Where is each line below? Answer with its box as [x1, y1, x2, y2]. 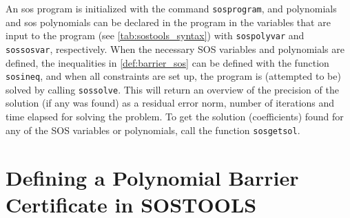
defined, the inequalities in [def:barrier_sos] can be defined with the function [6, 55, 329, 69]
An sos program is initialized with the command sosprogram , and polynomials [6, 1, 337, 15]
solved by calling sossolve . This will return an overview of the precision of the [6, 82, 339, 96]
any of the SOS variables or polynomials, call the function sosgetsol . [6, 122, 300, 137]
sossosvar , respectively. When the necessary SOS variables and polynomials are [6, 41, 344, 56]
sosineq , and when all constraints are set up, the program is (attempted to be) [6, 69, 341, 83]
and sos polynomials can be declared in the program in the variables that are [6, 14, 331, 29]
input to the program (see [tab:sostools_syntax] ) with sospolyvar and [6, 28, 305, 43]
